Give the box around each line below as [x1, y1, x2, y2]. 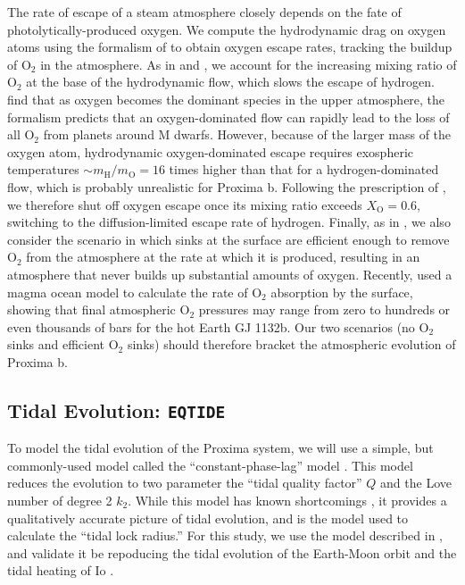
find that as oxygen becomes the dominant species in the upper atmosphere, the [7, 89, 445, 108]
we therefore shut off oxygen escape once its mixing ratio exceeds [7, 195, 362, 213]
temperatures [7, 160, 79, 179]
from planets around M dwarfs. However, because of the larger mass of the [43, 125, 452, 144]
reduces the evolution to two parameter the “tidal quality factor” [7, 473, 362, 492]
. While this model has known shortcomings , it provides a [128, 491, 447, 510]
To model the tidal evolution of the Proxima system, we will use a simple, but [7, 439, 434, 457]
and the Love [380, 473, 452, 492]
